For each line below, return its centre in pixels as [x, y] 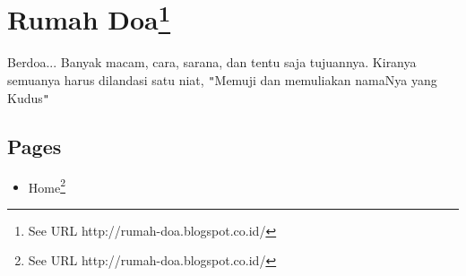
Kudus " [28, 97]
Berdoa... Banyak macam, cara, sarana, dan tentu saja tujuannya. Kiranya [212, 62]
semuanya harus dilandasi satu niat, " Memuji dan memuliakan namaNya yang [222, 80]
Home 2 [47, 185]
